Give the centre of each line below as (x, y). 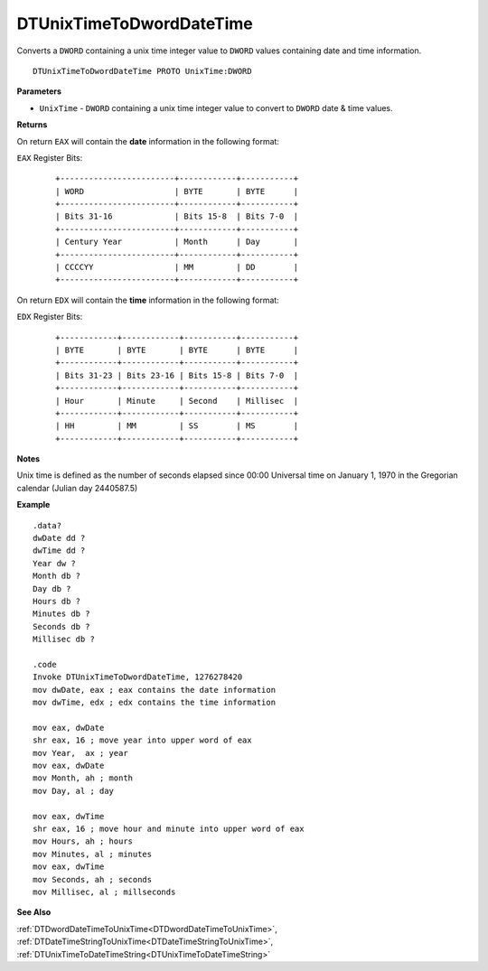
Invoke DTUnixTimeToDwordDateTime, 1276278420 (138, 677)
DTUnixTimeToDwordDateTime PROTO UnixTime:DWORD (142, 71)
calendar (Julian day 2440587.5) (77, 488)
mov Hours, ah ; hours (83, 841)
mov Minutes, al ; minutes (93, 854)
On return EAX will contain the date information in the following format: (148, 141)
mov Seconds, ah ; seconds (93, 879)
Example (33, 505)
